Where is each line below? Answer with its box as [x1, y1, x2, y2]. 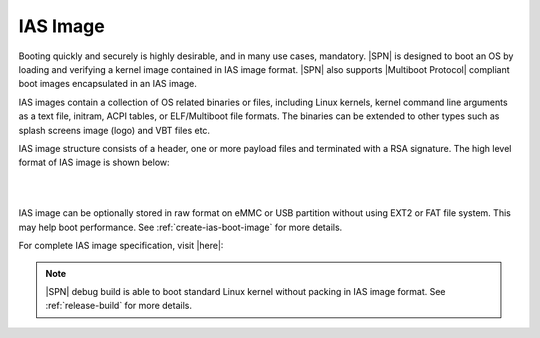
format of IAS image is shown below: [18, 156, 170, 169]
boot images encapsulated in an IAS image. [18, 78, 197, 90]
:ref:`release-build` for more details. [45, 300, 192, 312]
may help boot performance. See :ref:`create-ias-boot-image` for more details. [18, 221, 343, 233]
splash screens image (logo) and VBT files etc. [18, 124, 210, 136]
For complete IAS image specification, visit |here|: [18, 240, 224, 252]
